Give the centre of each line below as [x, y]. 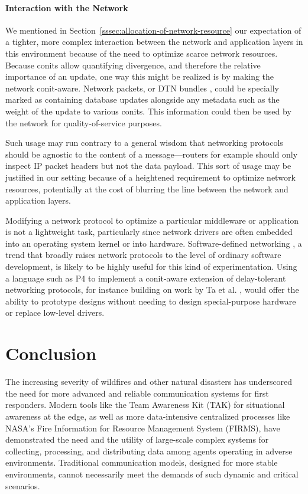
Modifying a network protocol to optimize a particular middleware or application [152, 220]
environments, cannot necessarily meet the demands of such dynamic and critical [152, 474]
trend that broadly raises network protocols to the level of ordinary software [143, 255]
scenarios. [23, 485]
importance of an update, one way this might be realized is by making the [140, 76]
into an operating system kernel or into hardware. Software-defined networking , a [154, 243]
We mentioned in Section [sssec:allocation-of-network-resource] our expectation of [153, 30]
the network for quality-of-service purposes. [84, 122]
